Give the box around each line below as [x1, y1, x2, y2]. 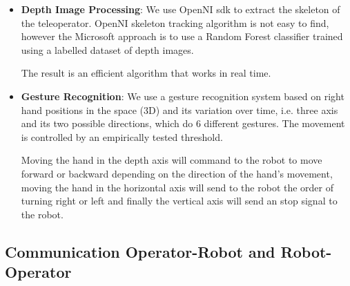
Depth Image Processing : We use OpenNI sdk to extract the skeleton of [21, 2, 340, 16]
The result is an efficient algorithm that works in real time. [21, 66, 271, 80]
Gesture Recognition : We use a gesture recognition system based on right [21, 88, 344, 103]
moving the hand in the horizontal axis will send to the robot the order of [21, 180, 334, 194]
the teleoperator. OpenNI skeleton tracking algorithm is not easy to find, [21, 15, 329, 30]
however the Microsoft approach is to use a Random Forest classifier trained [21, 29, 343, 44]
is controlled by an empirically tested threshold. [21, 129, 223, 144]
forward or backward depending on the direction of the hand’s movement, [21, 166, 333, 180]
